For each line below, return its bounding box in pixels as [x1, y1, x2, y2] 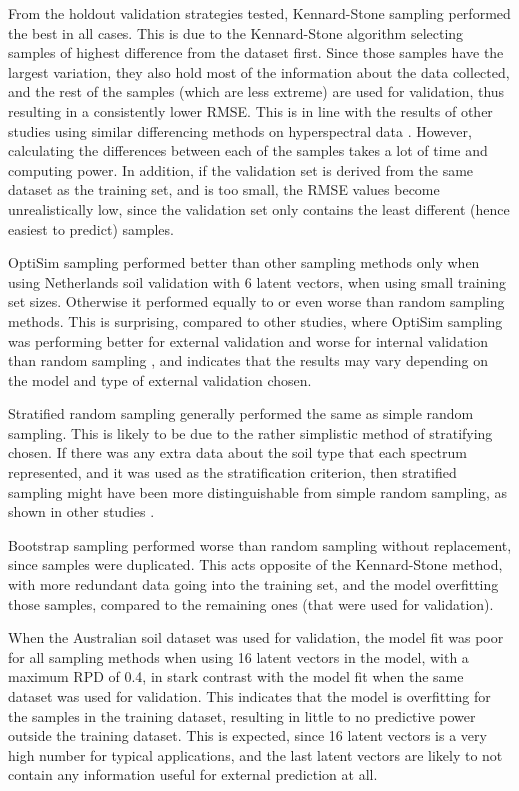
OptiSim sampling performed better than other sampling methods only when [8, 252, 480, 273]
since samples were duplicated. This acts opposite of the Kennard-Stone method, [8, 554, 503, 575]
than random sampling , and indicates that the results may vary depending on [8, 350, 488, 371]
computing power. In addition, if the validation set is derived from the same [8, 159, 474, 180]
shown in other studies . [8, 501, 155, 522]
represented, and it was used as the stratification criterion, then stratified [8, 462, 457, 483]
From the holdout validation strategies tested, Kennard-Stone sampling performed [8, 3, 511, 23]
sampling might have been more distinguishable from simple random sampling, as [8, 481, 508, 502]
